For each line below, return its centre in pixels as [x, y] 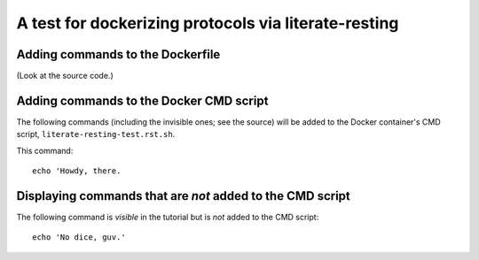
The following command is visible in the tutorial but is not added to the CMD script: [168, 218]
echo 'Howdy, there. [77, 171]
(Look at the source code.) [65, 76]
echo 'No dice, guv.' [79, 237]
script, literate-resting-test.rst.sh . [96, 134]
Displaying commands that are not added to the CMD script [183, 196]
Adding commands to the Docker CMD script [142, 100]
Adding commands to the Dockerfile [118, 54]
